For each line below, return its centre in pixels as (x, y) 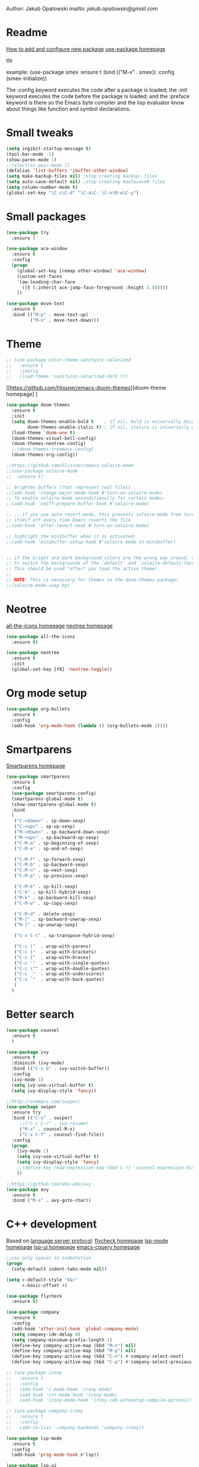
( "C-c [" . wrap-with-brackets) (55, 952)
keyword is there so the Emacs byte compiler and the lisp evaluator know (95, 102)
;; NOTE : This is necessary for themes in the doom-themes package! (92, 580)
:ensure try (26, 1113)
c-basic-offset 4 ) (44, 1285)
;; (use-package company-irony (45, 1411)
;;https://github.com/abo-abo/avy (49, 1184)
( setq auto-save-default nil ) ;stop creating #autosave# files (86, 182)
